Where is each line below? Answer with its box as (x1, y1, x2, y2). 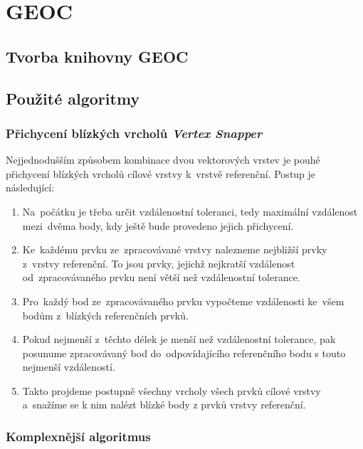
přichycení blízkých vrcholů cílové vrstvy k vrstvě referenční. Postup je (6, 166, 316, 181)
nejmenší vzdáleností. (22, 359, 115, 374)
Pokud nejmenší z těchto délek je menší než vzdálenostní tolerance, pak (22, 332, 336, 347)
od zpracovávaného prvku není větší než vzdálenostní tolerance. (22, 270, 300, 285)
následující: (6, 180, 55, 195)
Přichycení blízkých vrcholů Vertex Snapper (6, 124, 263, 142)
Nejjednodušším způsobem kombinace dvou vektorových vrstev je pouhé (6, 152, 320, 167)
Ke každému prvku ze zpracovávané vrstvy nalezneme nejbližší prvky (22, 242, 327, 257)
